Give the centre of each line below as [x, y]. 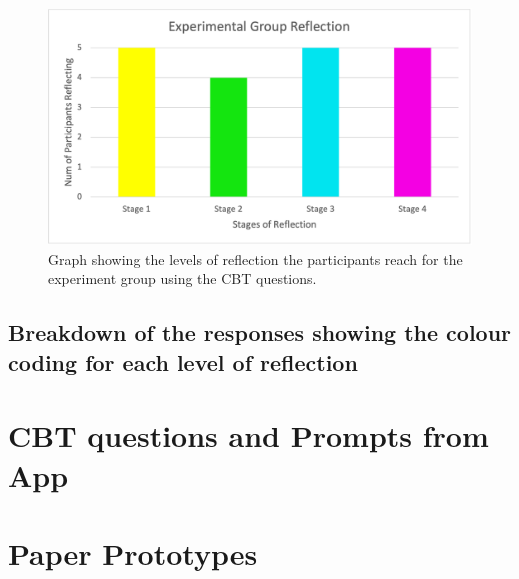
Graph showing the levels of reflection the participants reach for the [255, 258]
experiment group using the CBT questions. [182, 278]
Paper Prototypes [133, 552]
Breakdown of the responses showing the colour [260, 332]
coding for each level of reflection [183, 361]
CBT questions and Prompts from [248, 435]
